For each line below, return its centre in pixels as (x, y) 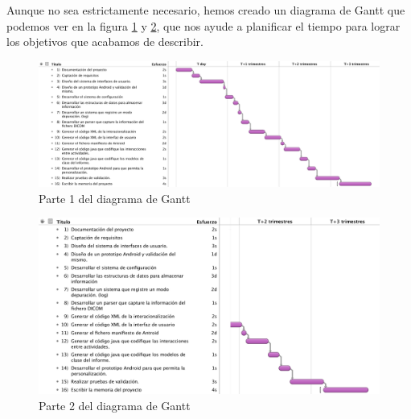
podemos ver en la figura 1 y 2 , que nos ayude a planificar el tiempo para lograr (203, 25)
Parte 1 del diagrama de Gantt (115, 198)
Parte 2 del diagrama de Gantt (115, 405)
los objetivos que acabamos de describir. (105, 41)
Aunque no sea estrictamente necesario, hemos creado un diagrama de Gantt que (206, 10)
